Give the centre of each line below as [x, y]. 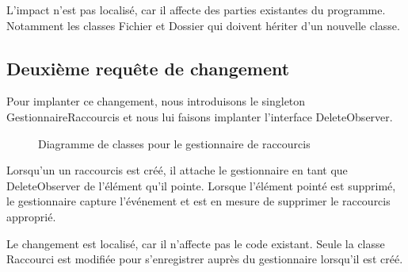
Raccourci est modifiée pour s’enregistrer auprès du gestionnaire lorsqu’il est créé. [205, 259]
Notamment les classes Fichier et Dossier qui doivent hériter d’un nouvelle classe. [203, 25]
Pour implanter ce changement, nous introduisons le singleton [156, 101]
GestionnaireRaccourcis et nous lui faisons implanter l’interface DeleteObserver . [200, 116]
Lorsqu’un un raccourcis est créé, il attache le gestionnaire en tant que [177, 170]
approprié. [31, 216]
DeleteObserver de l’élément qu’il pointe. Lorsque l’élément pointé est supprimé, [201, 185]
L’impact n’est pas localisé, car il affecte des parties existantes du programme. [196, 10]
